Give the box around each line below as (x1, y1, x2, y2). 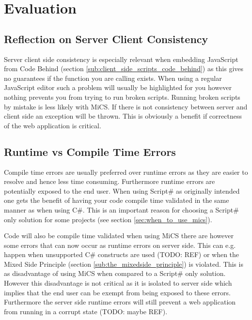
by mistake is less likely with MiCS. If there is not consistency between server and (4, 101, 248, 111)
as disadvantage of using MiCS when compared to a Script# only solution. (4, 268, 226, 278)
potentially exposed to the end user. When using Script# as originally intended (4, 185, 240, 196)
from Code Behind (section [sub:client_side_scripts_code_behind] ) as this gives (4, 63, 244, 74)
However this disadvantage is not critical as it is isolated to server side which (4, 278, 232, 288)
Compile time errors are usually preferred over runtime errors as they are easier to (4, 167, 248, 177)
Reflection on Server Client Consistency (4, 31, 208, 46)
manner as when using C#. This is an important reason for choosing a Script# (4, 204, 239, 214)
